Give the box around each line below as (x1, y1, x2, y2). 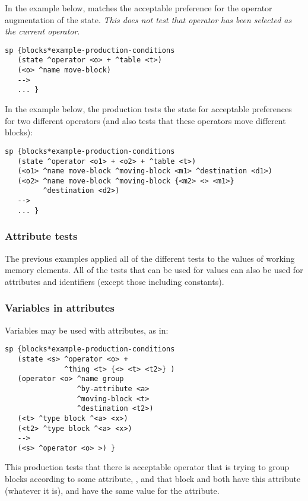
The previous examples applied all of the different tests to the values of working (5, 252, 295, 264)
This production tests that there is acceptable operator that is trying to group (5, 461, 290, 473)
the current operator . (5, 25, 80, 37)
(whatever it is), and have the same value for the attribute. (5, 484, 220, 496)
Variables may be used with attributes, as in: (5, 324, 169, 336)
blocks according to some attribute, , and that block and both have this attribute (5, 473, 301, 485)
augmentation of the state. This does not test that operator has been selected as (5, 13, 292, 26)
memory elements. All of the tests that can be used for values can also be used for (5, 264, 303, 276)
